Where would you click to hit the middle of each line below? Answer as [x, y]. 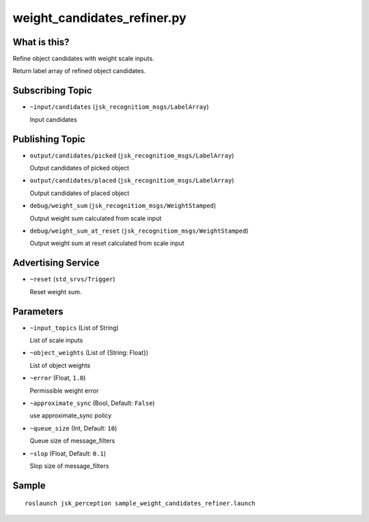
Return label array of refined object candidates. [79, 71]
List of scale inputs [56, 340]
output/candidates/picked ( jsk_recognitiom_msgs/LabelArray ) [132, 155]
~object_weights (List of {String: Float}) [89, 353]
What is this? [41, 42]
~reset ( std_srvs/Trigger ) [72, 279]
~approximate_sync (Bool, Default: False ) [92, 403]
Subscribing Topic [52, 91]
